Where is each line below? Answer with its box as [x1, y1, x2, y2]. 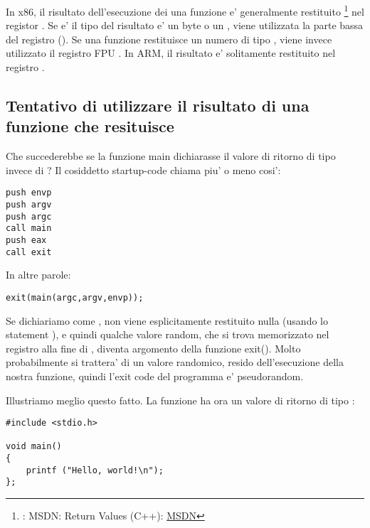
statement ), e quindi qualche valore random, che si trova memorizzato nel [6, 327, 329, 342]
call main [6, 223, 52, 234]
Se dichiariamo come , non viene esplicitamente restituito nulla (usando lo [6, 313, 328, 328]
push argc [6, 211, 52, 222]
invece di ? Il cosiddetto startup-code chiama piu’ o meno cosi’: [6, 162, 281, 177]
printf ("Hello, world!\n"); [26, 465, 164, 475]
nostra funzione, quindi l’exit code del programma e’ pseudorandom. [6, 368, 304, 383]
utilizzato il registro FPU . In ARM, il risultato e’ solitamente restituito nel [6, 45, 336, 60]
